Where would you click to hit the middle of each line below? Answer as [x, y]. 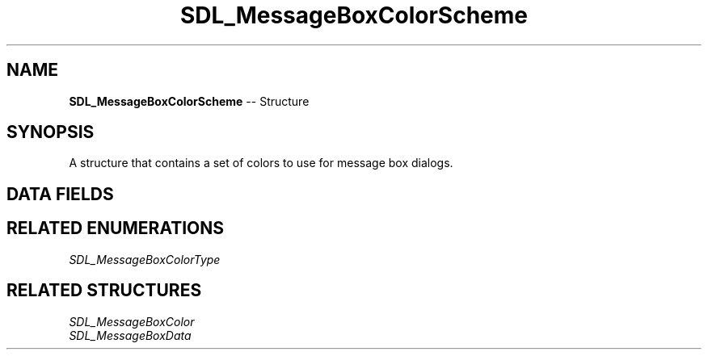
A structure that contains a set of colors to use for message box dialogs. [261, 163]
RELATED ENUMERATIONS [116, 228]
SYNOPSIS [51, 132]
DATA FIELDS [60, 194]
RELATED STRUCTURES [104, 291]
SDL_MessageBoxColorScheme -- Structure [189, 101]
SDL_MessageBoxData [130, 335]
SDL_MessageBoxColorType [145, 259]
